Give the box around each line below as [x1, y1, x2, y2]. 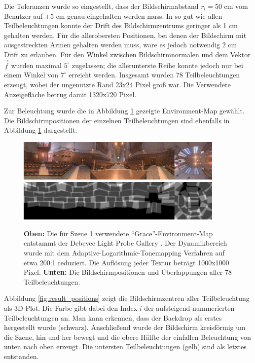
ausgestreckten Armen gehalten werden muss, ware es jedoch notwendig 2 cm [4, 39, 237, 50]
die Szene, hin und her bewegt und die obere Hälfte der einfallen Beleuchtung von [4, 331, 251, 342]
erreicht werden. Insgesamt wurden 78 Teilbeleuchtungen [69, 70, 240, 80]
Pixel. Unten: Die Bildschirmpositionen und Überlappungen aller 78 [24, 267, 232, 277]
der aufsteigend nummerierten [144, 302, 235, 313]
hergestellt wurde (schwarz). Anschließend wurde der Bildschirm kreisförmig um [4, 322, 246, 332]
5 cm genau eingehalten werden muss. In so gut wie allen [50, 10, 222, 21]
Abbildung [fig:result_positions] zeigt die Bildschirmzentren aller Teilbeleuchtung [4, 293, 250, 303]
